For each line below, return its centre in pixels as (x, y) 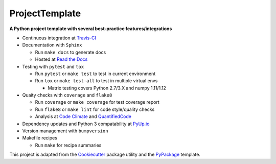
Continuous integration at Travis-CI (59, 38)
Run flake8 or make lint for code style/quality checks (95, 109)
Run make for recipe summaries (68, 145)
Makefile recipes (40, 138)
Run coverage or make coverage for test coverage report (97, 102)
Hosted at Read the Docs (61, 59)
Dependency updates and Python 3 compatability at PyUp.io (86, 124)
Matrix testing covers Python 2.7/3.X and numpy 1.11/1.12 (107, 88)
